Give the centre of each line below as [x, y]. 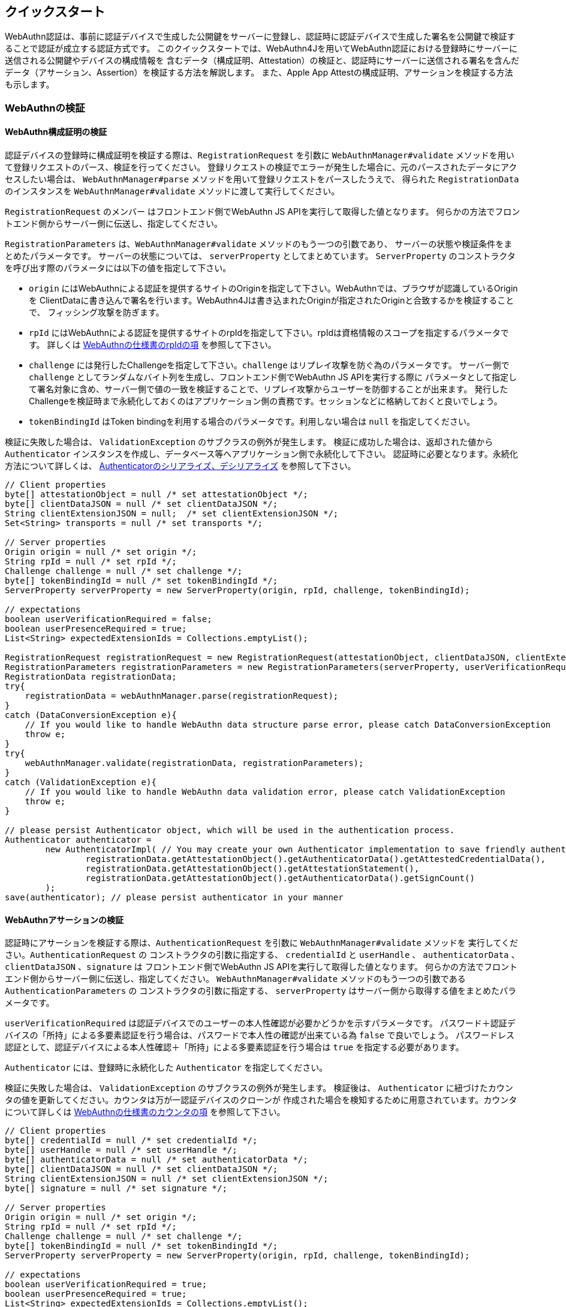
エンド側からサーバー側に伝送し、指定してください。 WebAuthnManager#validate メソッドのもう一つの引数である [235, 979]
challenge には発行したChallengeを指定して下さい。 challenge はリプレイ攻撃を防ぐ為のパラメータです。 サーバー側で [269, 365]
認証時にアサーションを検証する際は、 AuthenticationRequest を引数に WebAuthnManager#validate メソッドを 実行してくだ [261, 943]
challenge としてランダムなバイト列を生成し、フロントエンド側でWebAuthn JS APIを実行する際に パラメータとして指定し [273, 377]
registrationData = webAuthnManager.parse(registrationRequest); [182, 696]
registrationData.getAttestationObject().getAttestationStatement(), [252, 869]
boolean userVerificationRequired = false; [109, 619]
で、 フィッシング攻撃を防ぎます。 [97, 313]
